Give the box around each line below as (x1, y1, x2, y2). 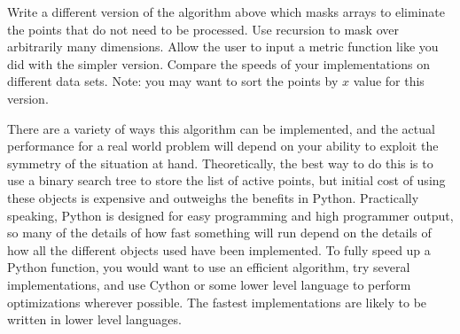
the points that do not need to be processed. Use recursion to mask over (7, 19, 399, 38)
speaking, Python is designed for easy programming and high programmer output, (7, 206, 454, 224)
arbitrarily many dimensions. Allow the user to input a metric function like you (7, 37, 439, 56)
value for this (353, 72, 425, 90)
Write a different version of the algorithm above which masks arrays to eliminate (7, 3, 446, 20)
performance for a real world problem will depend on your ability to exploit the (7, 136, 439, 155)
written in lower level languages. (7, 310, 182, 329)
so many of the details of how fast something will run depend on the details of (7, 223, 432, 242)
